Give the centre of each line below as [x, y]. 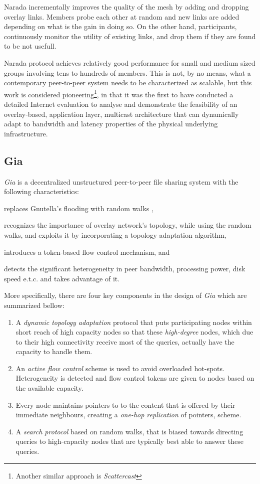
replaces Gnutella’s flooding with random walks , [79, 208]
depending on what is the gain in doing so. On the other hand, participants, [120, 26]
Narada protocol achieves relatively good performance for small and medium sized [130, 62]
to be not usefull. [30, 46]
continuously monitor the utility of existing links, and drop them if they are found [130, 36]
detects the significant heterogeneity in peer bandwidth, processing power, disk [125, 269]
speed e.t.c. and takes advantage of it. [62, 278]
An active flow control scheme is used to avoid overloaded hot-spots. [120, 368]
